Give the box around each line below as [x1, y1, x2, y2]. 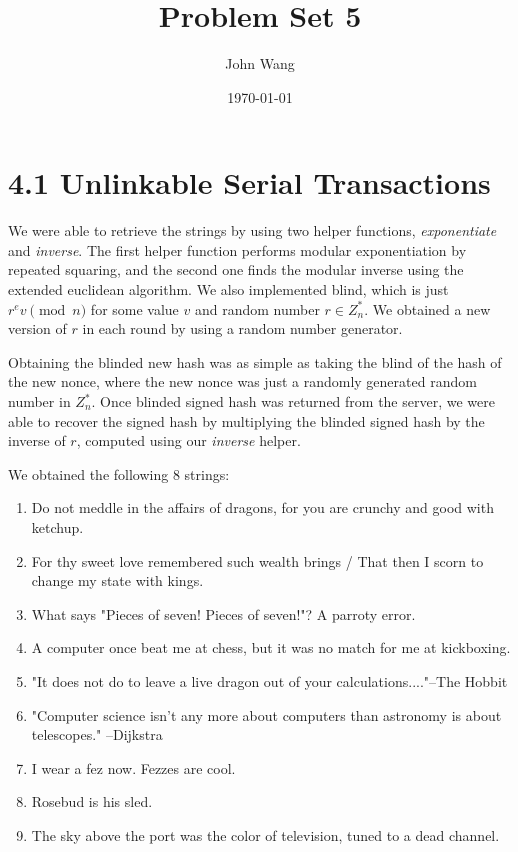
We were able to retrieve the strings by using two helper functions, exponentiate [8, 220, 497, 241]
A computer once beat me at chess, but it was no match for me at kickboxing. [31, 637, 511, 658]
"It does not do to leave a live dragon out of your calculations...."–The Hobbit [31, 670, 508, 691]
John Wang [225, 53, 295, 74]
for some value [90, 298, 179, 319]
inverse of [8, 430, 66, 451]
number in [8, 391, 71, 411]
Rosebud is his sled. [31, 791, 153, 812]
